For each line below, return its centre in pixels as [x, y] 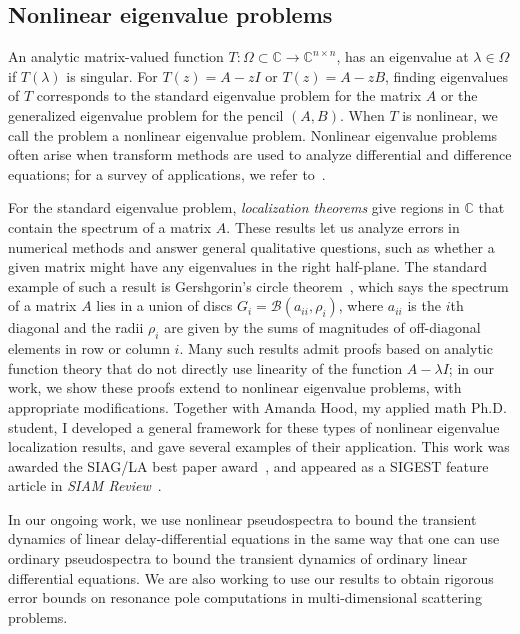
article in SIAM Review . [85, 485]
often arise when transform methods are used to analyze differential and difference [260, 154]
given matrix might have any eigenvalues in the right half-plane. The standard [248, 266]
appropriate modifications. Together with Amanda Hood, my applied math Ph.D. [257, 406]
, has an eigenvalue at [402, 56]
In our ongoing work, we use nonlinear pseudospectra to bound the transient [242, 518]
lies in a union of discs [164, 305]
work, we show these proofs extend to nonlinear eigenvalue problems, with [235, 387]
